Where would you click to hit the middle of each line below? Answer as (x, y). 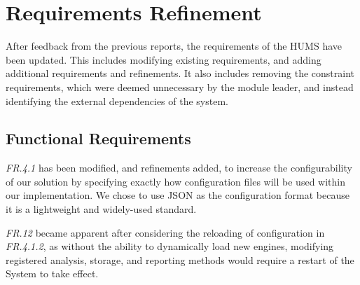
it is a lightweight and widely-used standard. (101, 209)
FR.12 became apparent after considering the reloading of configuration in (165, 232)
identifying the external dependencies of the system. (117, 100)
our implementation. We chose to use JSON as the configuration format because (178, 195)
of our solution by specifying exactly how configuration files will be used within (175, 181)
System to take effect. (52, 273)
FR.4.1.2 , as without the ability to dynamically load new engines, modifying (170, 246)
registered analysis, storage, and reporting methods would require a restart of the (180, 259)
